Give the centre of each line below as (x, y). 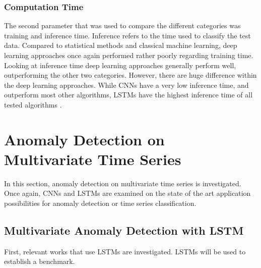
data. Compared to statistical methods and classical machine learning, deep (121, 45)
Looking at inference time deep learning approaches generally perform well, (120, 65)
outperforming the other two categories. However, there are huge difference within (130, 75)
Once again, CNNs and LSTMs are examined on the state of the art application (127, 193)
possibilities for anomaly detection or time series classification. (100, 203)
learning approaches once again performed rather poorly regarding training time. (129, 55)
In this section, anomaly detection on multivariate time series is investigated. (123, 183)
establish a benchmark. (40, 261)
